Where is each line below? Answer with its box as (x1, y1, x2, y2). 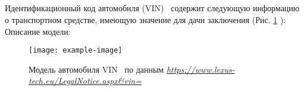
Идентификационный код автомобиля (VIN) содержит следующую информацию (5, 2, 300, 14)
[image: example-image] (29, 46, 123, 55)
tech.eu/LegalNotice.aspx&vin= (29, 74, 142, 87)
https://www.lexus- (166, 63, 235, 75)
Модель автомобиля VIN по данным (29, 63, 164, 75)
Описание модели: (5, 25, 71, 37)
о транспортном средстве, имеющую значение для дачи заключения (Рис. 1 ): (5, 13, 286, 25)
